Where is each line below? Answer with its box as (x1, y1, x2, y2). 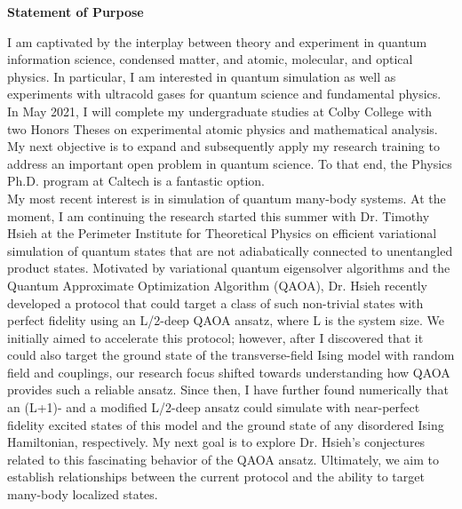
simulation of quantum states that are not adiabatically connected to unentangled (7, 241, 453, 259)
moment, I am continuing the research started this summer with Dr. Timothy (7, 206, 430, 225)
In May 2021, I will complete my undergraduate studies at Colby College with (7, 101, 433, 120)
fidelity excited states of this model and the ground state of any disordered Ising (7, 415, 444, 433)
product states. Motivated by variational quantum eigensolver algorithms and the (7, 258, 450, 277)
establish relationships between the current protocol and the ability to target (7, 467, 425, 486)
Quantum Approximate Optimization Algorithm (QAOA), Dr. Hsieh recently (7, 275, 427, 294)
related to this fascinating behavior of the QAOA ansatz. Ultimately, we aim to (7, 449, 440, 468)
